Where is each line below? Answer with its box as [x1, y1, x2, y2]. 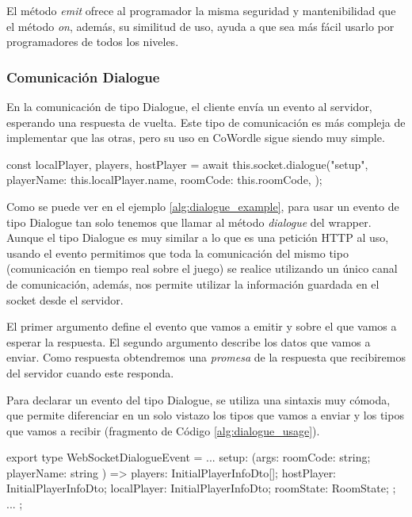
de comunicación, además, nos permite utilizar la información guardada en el [6, 275, 380, 292]
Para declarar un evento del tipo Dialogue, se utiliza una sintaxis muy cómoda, [6, 391, 391, 408]
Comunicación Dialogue [6, 67, 160, 86]
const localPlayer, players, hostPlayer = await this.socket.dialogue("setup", [6, 155, 368, 172]
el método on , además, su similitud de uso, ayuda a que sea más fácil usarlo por [6, 17, 395, 34]
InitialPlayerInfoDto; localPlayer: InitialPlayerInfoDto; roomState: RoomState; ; [6, 480, 396, 496]
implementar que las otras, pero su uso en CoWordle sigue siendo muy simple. [6, 129, 385, 146]
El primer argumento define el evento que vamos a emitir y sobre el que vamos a [6, 318, 397, 335]
